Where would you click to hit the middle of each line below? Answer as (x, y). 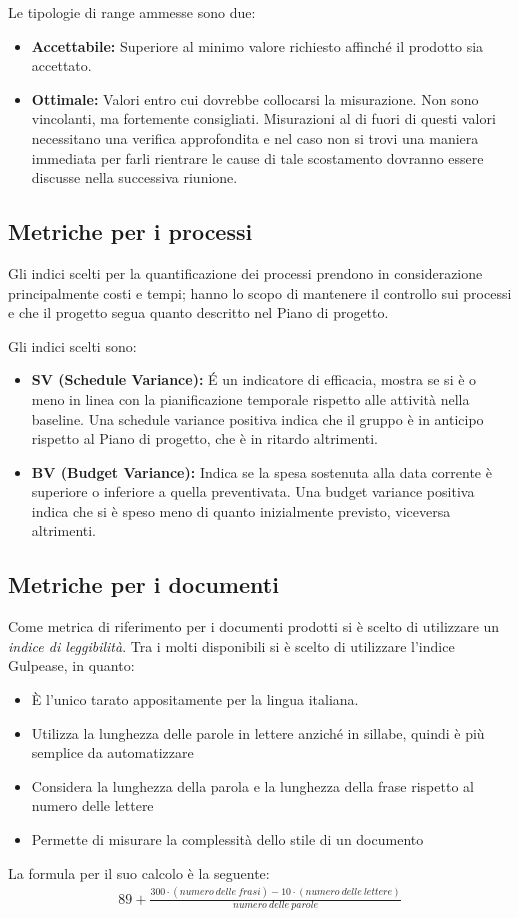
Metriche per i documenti (143, 584)
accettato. (61, 65)
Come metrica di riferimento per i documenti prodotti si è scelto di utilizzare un (254, 626)
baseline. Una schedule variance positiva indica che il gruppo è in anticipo (257, 418)
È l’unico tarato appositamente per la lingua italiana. (195, 699)
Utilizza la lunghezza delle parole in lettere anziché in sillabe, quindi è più (258, 732)
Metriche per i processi (130, 231)
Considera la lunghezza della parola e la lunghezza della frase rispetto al (252, 785)
